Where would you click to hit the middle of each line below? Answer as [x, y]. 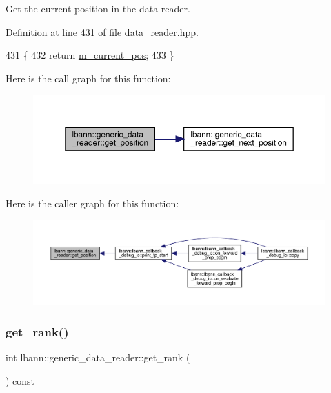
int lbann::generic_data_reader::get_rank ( [98, 357]
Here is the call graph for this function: [88, 78]
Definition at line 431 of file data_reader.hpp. [102, 31]
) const [20, 380]
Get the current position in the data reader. [98, 8]
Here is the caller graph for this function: [92, 203]
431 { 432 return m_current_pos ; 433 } [90, 55]
